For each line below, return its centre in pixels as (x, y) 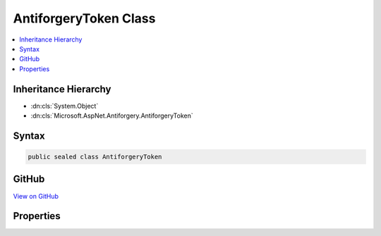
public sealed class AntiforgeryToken (95, 157)
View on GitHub (36, 196)
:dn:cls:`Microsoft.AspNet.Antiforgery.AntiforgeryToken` (112, 116)
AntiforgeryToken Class (84, 18)
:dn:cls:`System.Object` (65, 106)
